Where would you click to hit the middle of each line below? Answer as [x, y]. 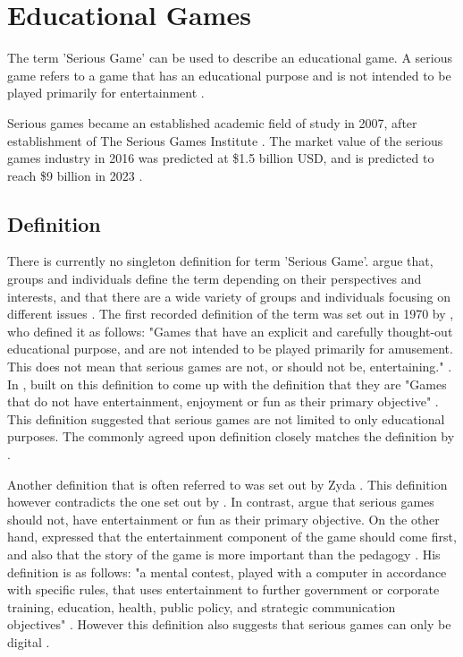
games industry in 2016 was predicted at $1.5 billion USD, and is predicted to [221, 158]
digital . [29, 641]
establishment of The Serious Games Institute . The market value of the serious [225, 140]
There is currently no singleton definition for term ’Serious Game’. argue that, [220, 261]
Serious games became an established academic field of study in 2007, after [212, 122]
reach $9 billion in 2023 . [75, 175]
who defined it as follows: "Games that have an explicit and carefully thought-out [230, 331]
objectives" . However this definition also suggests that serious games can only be [229, 624]
